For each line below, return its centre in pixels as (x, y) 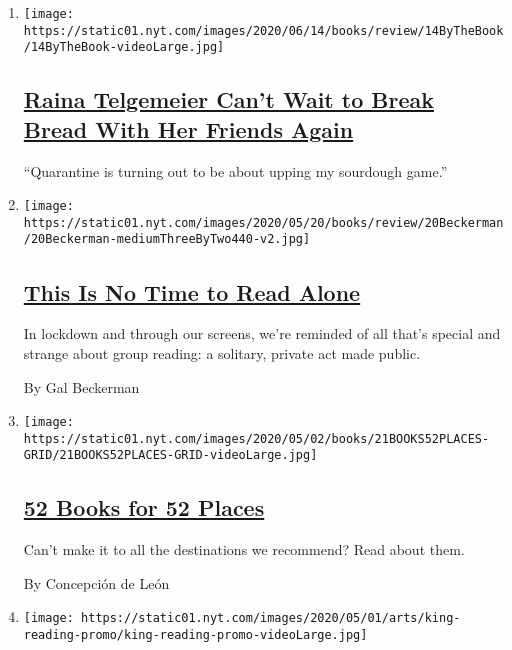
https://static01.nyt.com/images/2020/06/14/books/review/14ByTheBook (263, 30)
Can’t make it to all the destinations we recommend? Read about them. (244, 549)
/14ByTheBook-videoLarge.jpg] (124, 47)
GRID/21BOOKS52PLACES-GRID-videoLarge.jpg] (170, 455)
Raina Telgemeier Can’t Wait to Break (228, 99)
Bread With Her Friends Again (188, 128)
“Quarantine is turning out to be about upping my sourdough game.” (235, 170)
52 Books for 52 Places (144, 507)
